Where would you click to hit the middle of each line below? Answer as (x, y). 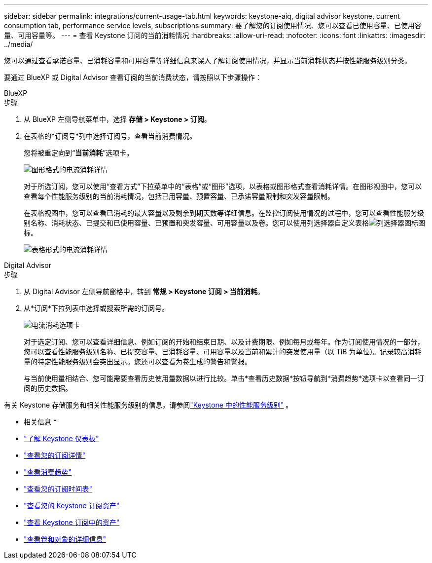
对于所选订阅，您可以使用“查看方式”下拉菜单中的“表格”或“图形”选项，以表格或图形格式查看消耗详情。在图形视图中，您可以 (223, 186)
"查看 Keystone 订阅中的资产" (72, 522)
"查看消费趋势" (48, 472)
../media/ (18, 44)
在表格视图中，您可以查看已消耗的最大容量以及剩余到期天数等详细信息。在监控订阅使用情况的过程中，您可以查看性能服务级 (224, 213)
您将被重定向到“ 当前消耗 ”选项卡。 (79, 153)
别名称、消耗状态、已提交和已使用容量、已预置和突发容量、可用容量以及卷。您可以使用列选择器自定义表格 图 (224, 223)
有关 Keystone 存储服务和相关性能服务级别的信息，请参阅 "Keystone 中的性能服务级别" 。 (148, 405)
